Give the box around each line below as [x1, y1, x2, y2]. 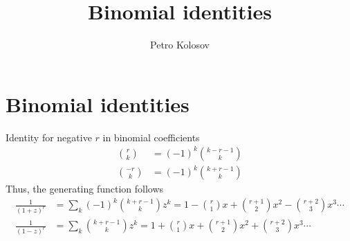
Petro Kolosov [150, 37, 210, 52]
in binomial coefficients [102, 130, 200, 144]
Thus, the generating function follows [6, 181, 164, 196]
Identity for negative [6, 130, 92, 144]
